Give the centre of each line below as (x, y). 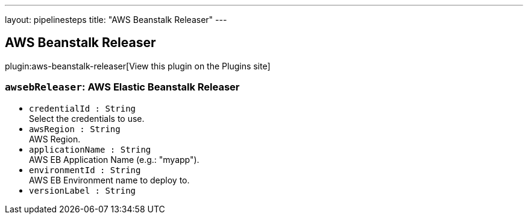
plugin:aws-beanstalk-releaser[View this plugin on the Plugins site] (138, 66)
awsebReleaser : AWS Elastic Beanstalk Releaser (122, 87)
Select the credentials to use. (87, 118)
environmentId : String (85, 170)
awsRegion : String (75, 129)
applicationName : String (90, 149)
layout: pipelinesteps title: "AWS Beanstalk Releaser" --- (116, 20)
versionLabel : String (83, 190)
